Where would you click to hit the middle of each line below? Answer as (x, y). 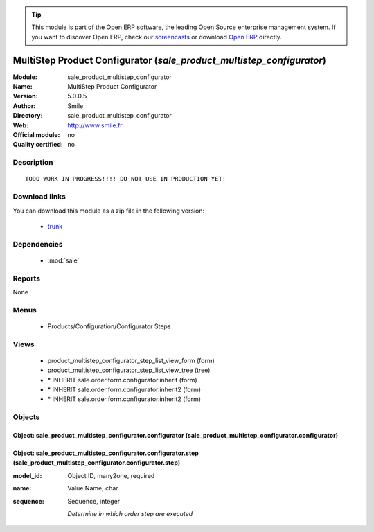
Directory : (28, 116)
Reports (27, 278)
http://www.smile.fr (95, 125)
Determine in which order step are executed (130, 513)
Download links (39, 197)
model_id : (27, 475)
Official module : (36, 135)
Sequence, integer (94, 501)
